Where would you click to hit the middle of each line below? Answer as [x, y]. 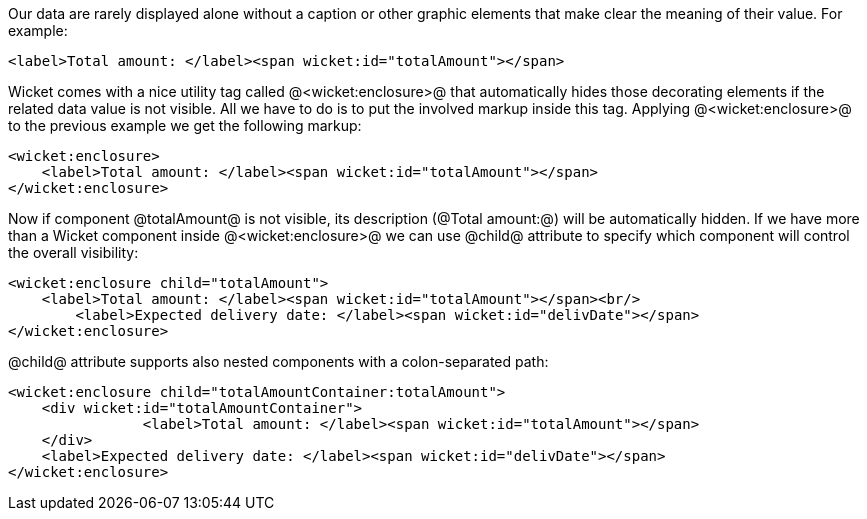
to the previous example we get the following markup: [185, 125]
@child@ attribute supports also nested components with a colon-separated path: [278, 361]
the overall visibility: [73, 252]
